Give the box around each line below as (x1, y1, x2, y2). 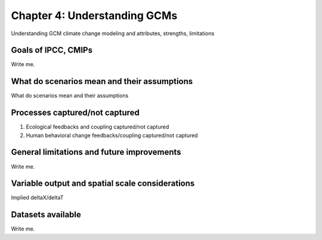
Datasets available (11, 210, 82, 220)
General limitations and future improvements (11, 147, 181, 157)
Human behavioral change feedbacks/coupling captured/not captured (26, 132, 198, 139)
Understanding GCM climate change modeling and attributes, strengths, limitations (11, 30, 215, 37)
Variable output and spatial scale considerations (11, 179, 195, 189)
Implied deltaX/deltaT (11, 194, 64, 201)
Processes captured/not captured (11, 108, 140, 118)
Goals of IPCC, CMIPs (11, 45, 92, 55)
